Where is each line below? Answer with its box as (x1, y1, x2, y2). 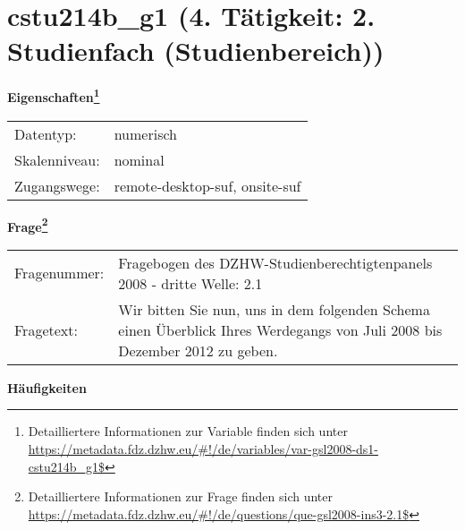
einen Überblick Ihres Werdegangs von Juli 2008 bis (118, 319, 443, 340)
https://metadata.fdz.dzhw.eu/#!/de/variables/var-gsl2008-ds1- (28, 440, 379, 457)
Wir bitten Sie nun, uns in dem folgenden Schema (118, 298, 430, 320)
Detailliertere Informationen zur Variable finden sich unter (28, 422, 348, 440)
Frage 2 (7, 214, 48, 235)
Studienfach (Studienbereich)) (7, 32, 385, 69)
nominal (114, 149, 165, 170)
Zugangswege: (14, 175, 100, 196)
